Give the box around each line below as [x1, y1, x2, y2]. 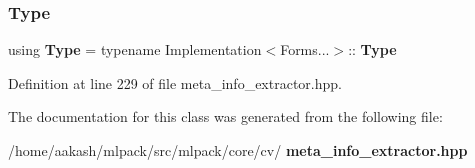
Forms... [280, 39, 330, 60]
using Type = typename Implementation [8, 39, 262, 60]
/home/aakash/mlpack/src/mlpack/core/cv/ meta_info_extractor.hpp [8, 140, 468, 160]
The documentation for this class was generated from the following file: [8, 106, 443, 127]
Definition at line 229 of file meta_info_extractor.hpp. [8, 72, 342, 93]
